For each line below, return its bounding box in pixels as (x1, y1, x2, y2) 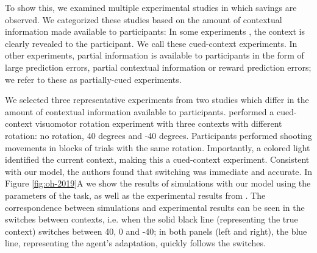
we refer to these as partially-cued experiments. (5, 73, 182, 85)
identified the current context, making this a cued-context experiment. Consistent (5, 153, 310, 166)
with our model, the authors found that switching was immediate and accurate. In (5, 165, 312, 177)
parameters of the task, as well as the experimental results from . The (5, 188, 266, 201)
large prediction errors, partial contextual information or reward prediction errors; (5, 60, 312, 73)
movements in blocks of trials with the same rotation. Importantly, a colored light (5, 141, 310, 154)
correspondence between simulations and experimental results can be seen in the (5, 201, 305, 213)
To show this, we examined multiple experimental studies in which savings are (5, 1, 297, 13)
